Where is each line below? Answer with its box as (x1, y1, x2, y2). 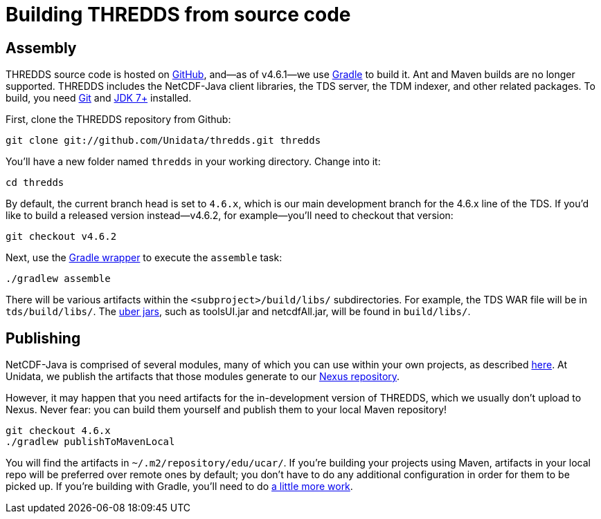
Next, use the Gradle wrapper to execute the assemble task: (6, 252, 282, 264)
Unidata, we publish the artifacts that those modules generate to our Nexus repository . (6, 370, 400, 383)
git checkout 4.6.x (6, 425, 111, 437)
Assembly (6, 39, 77, 57)
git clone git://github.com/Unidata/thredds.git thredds (6, 135, 321, 147)
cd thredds (6, 177, 64, 189)
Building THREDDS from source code (6, 3, 351, 26)
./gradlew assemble (6, 273, 111, 285)
